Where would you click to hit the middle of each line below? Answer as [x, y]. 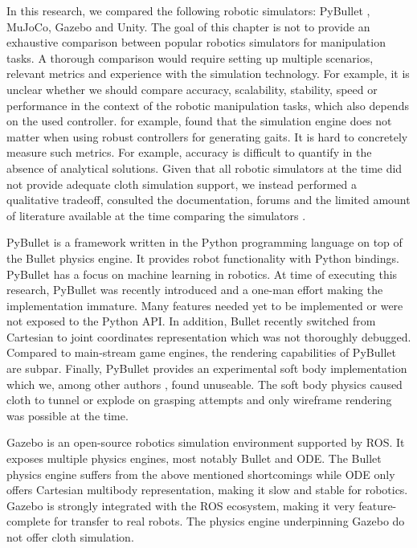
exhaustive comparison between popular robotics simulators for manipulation [196, 42]
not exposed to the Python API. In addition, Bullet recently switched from [191, 321]
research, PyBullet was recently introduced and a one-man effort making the [195, 290]
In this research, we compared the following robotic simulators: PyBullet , [188, 10]
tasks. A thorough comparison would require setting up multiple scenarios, [190, 57]
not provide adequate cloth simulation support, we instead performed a [182, 184]
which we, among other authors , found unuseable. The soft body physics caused [204, 384]
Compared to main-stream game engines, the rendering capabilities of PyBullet [201, 352]
